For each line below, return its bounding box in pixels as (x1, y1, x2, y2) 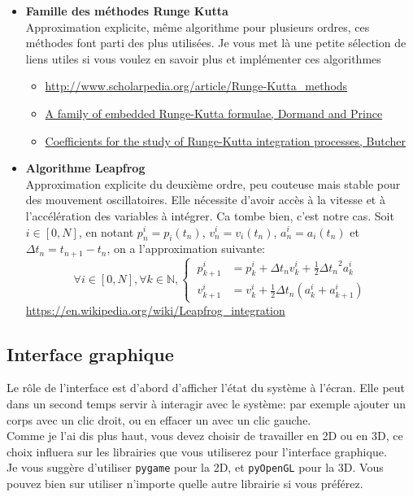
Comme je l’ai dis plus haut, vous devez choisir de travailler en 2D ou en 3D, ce (7, 427, 403, 444)
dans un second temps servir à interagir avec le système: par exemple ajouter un (7, 395, 406, 412)
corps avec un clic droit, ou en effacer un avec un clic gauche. (7, 411, 311, 428)
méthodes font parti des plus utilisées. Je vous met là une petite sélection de (25, 34, 406, 51)
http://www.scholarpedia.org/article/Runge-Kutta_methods (45, 77, 348, 94)
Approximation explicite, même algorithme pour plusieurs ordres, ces (25, 18, 370, 35)
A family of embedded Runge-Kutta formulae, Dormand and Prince (45, 104, 383, 121)
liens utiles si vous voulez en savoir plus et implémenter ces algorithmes (25, 50, 381, 67)
